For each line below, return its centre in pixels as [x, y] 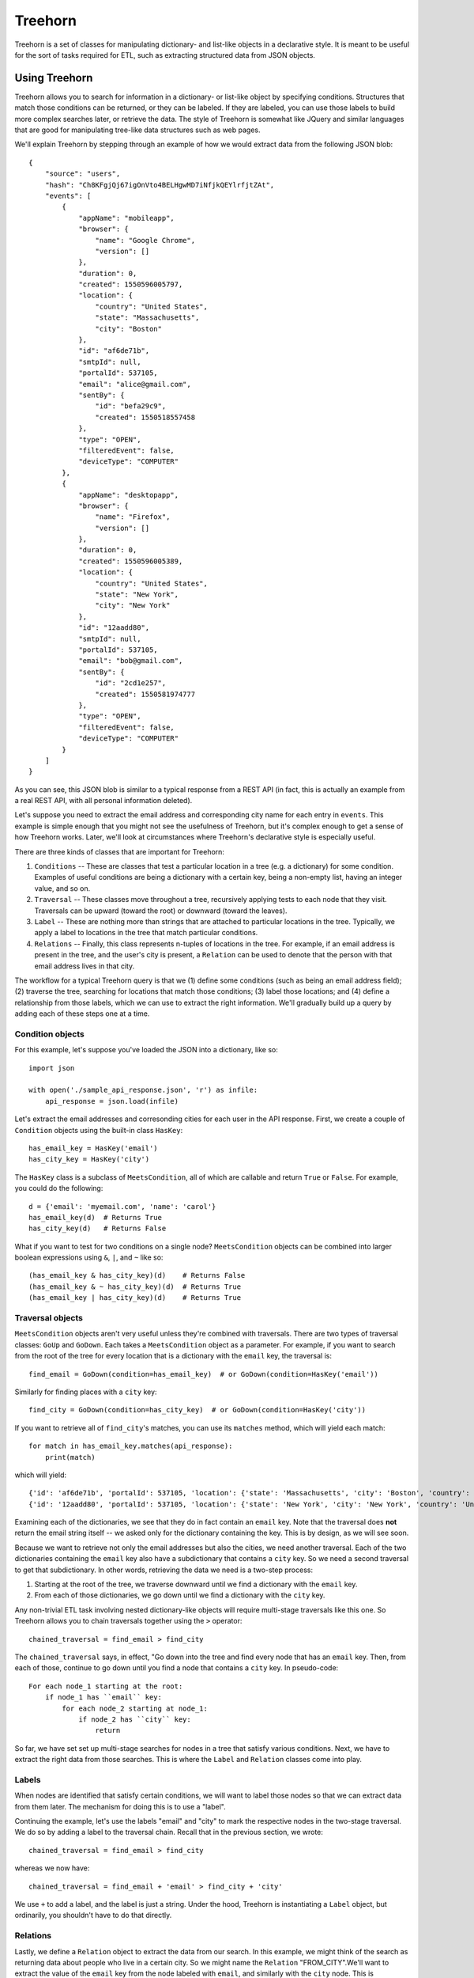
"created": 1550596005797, [131, 284]
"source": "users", [83, 174]
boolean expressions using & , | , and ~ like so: [89, 1257]
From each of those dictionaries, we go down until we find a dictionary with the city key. [180, 1595]
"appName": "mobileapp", [127, 218]
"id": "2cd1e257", [131, 683]
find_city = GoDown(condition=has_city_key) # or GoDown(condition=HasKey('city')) [197, 1410]
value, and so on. [62, 888]
